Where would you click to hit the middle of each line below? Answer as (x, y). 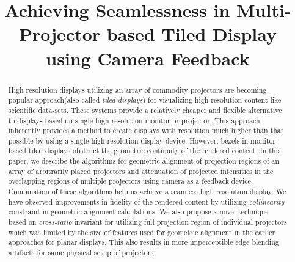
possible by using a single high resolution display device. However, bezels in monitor (142, 140)
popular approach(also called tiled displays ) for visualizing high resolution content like (145, 100)
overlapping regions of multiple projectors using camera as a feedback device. (131, 181)
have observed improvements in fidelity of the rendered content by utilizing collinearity (146, 201)
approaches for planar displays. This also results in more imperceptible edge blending (144, 242)
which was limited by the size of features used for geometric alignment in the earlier (142, 232)
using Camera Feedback (148, 58)
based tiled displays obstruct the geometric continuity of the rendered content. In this (144, 151)
